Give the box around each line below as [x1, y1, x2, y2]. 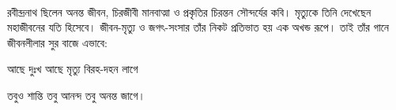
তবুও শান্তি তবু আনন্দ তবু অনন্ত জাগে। [7, 86, 145, 103]
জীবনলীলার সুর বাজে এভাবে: [7, 34, 108, 50]
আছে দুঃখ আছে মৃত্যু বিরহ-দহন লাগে [7, 60, 138, 77]
